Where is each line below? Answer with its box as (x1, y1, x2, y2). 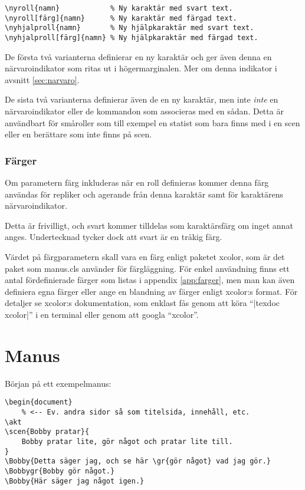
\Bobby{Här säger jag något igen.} (5, 476, 145, 485)
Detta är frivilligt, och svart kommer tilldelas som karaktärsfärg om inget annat (5, 219, 293, 231)
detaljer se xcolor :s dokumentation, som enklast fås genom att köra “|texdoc (5, 297, 280, 309)
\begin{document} (5, 398, 73, 407)
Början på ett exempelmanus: (5, 377, 111, 389)
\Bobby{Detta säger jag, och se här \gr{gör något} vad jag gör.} (5, 457, 271, 466)
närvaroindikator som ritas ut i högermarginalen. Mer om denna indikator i (5, 62, 277, 74)
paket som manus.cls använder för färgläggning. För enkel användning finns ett (5, 262, 290, 274)
